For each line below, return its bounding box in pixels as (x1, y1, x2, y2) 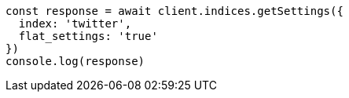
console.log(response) (6, 55, 145, 67)
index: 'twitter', (18, 17, 132, 30)
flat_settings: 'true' (18, 30, 158, 42)
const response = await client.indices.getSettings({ (6, 5, 343, 17)
